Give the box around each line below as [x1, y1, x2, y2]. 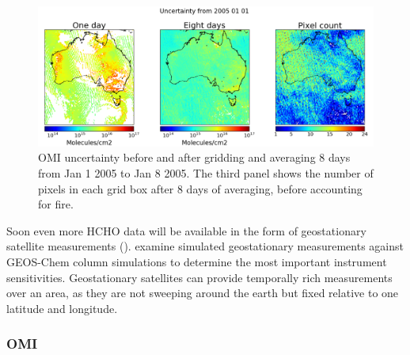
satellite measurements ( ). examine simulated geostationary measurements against [6, 238, 404, 254]
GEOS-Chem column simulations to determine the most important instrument [6, 253, 387, 269]
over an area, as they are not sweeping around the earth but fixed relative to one [6, 284, 399, 301]
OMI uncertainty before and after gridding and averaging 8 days [38, 149, 351, 166]
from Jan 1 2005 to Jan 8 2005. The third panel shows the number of [38, 164, 374, 181]
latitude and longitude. [6, 300, 118, 316]
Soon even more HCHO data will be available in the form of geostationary [6, 222, 366, 239]
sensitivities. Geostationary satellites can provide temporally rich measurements [6, 269, 393, 285]
